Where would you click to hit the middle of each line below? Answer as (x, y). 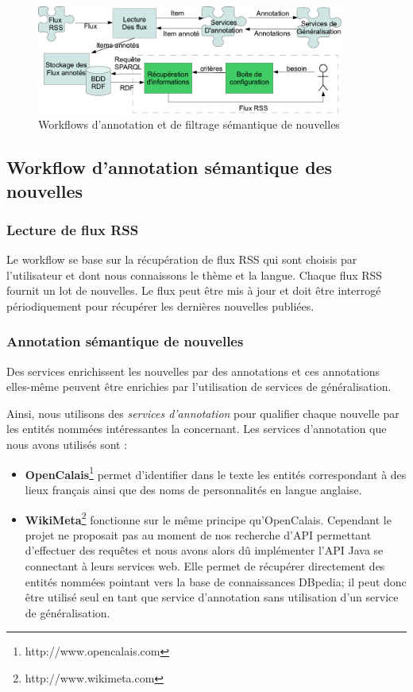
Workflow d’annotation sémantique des (170, 167)
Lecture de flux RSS (73, 229)
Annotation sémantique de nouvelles (125, 341)
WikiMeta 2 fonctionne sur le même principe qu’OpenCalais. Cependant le (208, 518)
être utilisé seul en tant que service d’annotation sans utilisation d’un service (212, 597)
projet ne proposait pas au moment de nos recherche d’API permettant (198, 534)
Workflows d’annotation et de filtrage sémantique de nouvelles (189, 124)
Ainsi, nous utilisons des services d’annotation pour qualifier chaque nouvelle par (203, 413)
